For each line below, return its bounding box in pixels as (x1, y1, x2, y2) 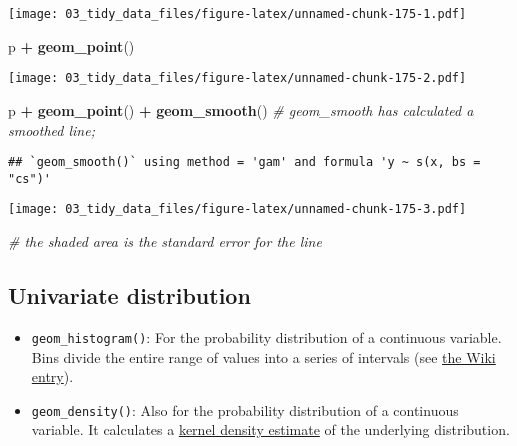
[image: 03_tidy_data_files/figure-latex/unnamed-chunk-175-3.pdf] (8, 202, 467, 217)
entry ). (31, 366, 74, 387)
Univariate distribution (8, 280, 251, 311)
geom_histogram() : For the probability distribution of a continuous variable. (31, 326, 502, 347)
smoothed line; (8, 119, 95, 140)
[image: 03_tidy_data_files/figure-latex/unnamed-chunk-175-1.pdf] (8, 7, 467, 21)
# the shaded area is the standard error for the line (8, 231, 322, 252)
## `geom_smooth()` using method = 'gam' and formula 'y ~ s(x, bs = (8, 155, 481, 170)
